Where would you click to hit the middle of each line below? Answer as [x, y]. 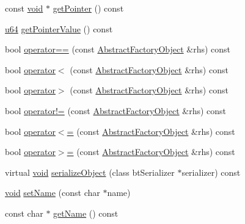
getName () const [86, 213]
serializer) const [211, 172]
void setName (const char [53, 193]
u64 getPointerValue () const [59, 28]
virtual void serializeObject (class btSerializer [90, 172]
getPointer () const [88, 8]
